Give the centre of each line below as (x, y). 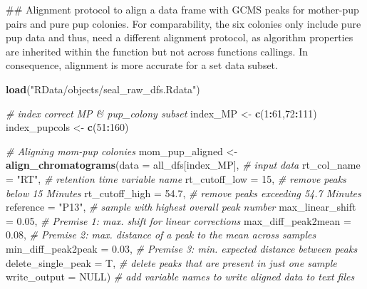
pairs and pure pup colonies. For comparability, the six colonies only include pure (183, 23)
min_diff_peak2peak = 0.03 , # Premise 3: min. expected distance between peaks (182, 248)
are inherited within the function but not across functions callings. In (157, 51)
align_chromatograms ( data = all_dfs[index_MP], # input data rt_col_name (183, 165)
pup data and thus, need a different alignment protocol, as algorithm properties (180, 37)
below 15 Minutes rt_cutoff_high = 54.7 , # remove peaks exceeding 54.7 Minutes (183, 193)
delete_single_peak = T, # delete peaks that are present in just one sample (171, 262)
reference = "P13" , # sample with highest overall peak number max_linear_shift (181, 207)
